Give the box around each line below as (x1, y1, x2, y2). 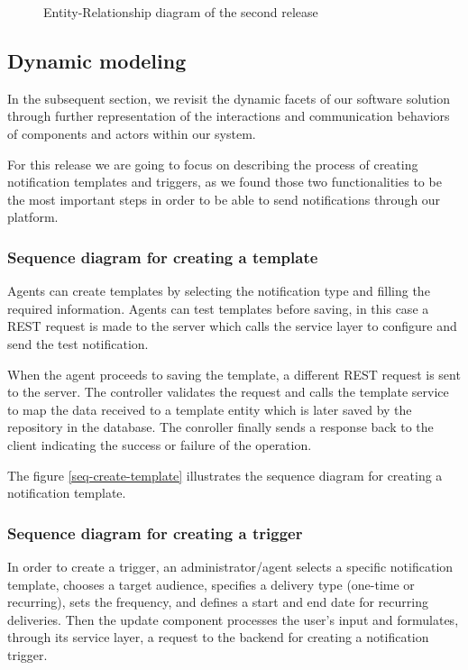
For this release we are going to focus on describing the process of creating (7, 154, 418, 173)
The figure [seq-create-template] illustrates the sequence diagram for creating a (7, 465, 443, 484)
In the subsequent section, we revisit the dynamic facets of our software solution (7, 88, 451, 107)
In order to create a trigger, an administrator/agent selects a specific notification (7, 556, 454, 575)
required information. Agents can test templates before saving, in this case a (7, 298, 429, 317)
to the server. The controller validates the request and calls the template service (7, 382, 449, 401)
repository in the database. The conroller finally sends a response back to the (7, 418, 434, 436)
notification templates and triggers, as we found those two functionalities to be (7, 172, 442, 191)
